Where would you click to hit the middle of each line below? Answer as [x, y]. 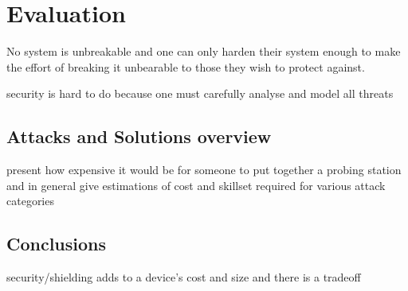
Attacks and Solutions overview [139, 136]
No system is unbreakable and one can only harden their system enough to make [204, 51]
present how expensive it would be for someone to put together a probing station [204, 170]
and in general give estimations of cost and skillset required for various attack [196, 185]
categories [30, 201]
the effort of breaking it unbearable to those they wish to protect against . [186, 66]
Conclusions [57, 244]
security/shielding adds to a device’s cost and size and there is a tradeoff [184, 277]
